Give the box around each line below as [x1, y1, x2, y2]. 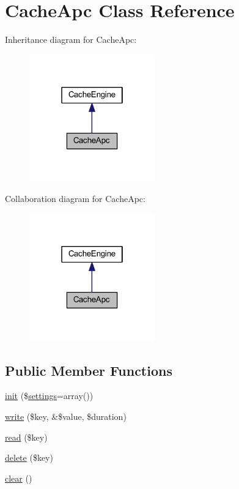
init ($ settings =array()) [5, 389, 94, 402]
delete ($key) [5, 451, 53, 464]
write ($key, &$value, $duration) [5, 410, 127, 423]
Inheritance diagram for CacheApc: [5, 33, 137, 46]
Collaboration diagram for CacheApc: [5, 192, 145, 205]
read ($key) [5, 430, 48, 443]
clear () [5, 471, 32, 484]
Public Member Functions [5, 360, 172, 379]
